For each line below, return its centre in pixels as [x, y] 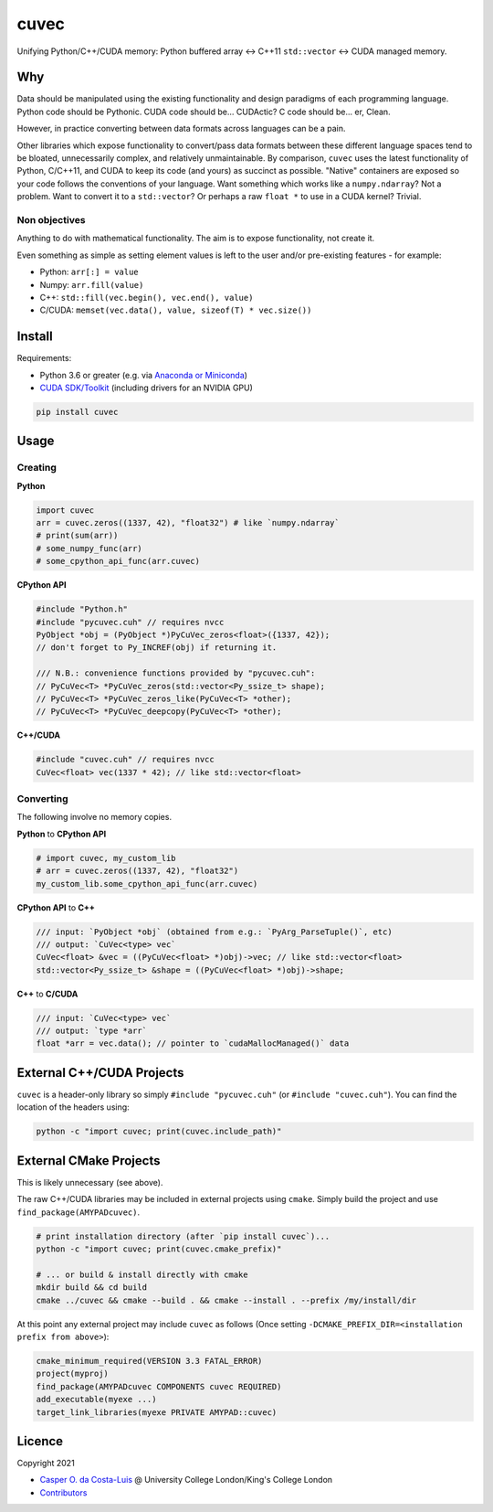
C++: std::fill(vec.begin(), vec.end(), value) [147, 297]
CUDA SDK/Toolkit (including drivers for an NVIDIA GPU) [146, 388]
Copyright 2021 [46, 1463]
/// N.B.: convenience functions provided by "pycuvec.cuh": [176, 673]
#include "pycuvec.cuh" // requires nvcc [130, 622]
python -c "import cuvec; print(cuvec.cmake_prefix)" [159, 1249]
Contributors [63, 1492]
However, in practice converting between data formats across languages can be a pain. [181, 129]
